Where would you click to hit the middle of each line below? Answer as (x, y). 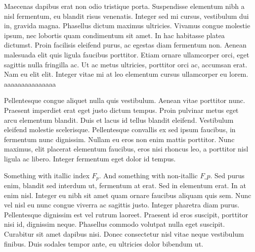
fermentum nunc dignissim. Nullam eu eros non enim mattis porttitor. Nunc (119, 139)
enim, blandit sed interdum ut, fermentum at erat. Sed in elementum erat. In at (125, 185)
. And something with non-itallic (149, 175)
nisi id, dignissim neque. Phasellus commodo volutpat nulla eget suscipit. (114, 224)
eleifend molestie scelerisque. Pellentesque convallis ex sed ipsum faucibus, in (120, 129)
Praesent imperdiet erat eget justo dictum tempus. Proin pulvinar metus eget (121, 110)
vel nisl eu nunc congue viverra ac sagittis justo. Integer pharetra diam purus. (122, 205)
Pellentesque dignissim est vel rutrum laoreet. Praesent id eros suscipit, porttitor (126, 214)
